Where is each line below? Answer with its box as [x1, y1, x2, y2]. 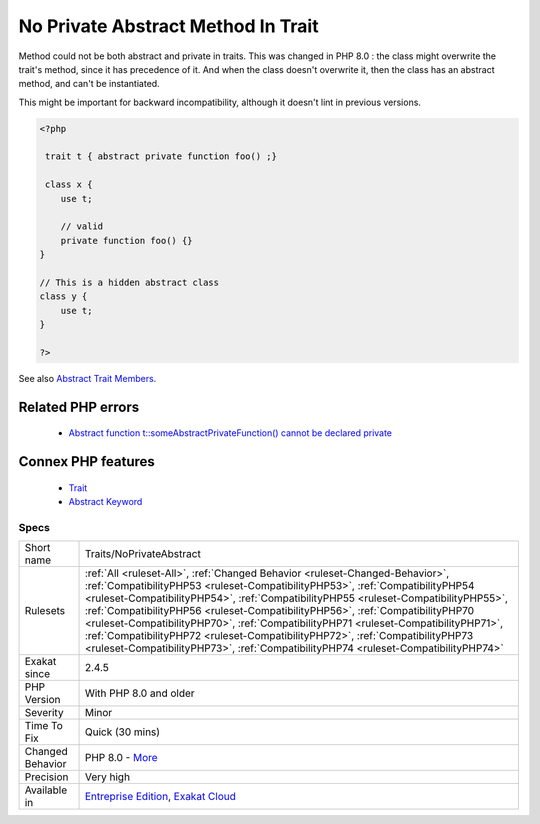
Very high [84, 770, 130, 784]
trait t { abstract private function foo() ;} [45, 151, 277, 162]
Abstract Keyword [68, 496, 143, 508]
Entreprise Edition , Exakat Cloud [84, 790, 237, 804]
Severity [24, 706, 64, 720]
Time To [24, 719, 64, 733]
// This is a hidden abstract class [39, 277, 220, 288]
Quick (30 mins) [84, 725, 160, 739]
